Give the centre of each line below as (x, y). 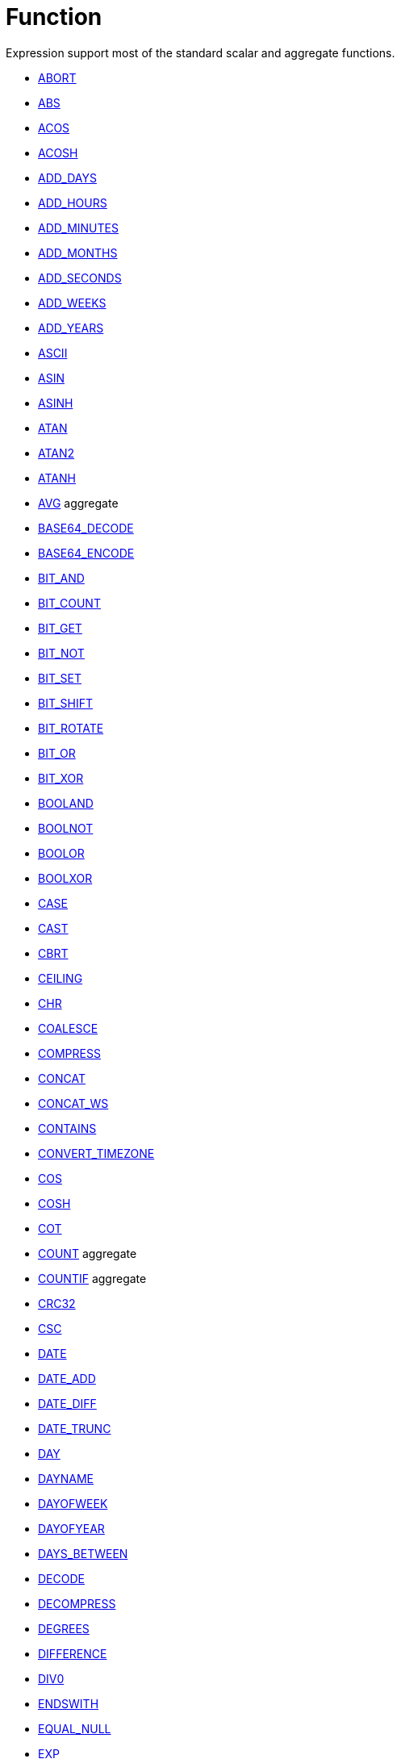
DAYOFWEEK (73, 1503)
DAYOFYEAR (71, 1528)
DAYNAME (66, 1478)
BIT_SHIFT (65, 703)
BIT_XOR (61, 778)
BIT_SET (60, 678)
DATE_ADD (67, 1378)
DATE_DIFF (67, 1403)
